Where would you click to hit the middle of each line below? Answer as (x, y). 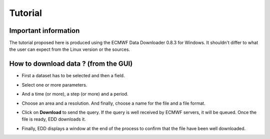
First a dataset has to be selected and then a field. (73, 76)
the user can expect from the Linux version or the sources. (69, 49)
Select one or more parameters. (54, 85)
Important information (44, 31)
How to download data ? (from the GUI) (71, 64)
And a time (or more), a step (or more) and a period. (75, 94)
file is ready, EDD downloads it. (54, 119)
